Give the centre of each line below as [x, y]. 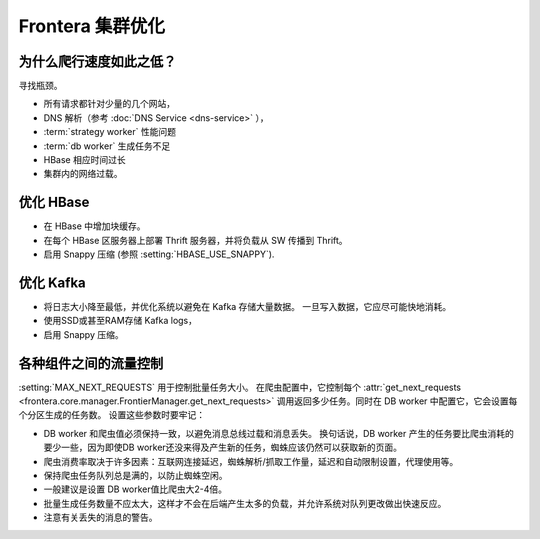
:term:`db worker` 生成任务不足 [107, 146]
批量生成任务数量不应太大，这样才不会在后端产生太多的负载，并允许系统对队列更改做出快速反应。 [245, 503]
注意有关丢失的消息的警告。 [100, 517]
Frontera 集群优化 [91, 26]
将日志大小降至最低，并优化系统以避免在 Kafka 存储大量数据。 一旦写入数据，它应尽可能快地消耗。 [247, 306]
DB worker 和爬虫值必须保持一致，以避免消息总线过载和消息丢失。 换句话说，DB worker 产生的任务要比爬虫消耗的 [278, 433]
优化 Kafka [52, 282]
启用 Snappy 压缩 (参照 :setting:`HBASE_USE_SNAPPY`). [159, 254]
